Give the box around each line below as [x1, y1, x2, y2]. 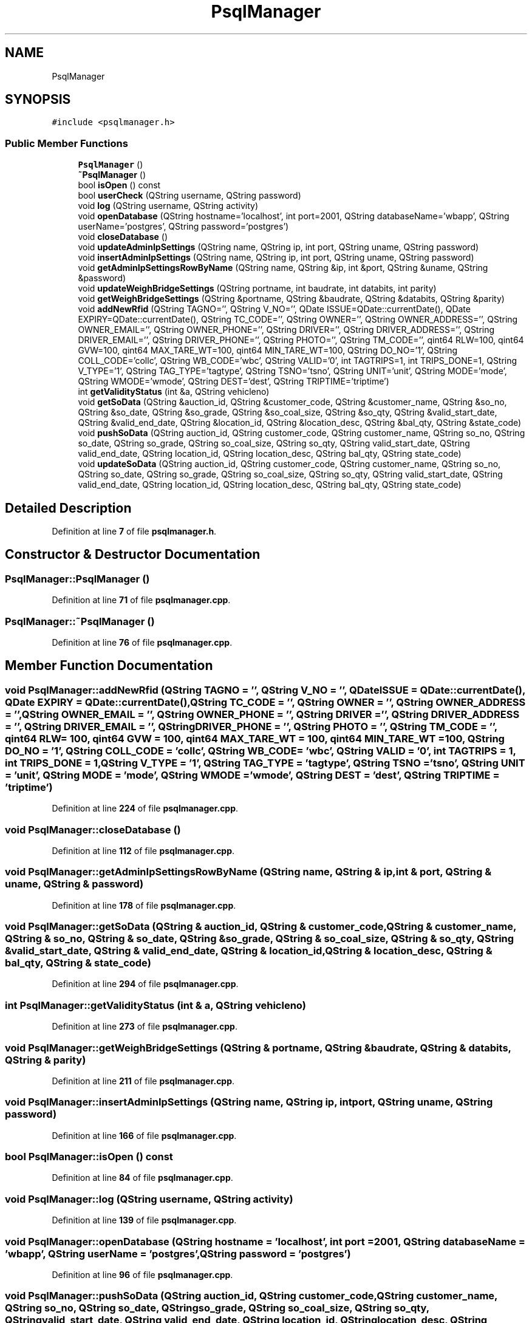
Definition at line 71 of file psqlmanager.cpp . [52, 595, 231, 606]
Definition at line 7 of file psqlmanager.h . [52, 526, 217, 537]
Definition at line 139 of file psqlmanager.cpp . [52, 1215, 237, 1226]
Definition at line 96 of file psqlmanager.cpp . [52, 1269, 233, 1280]
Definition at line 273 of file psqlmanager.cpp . [52, 1021, 237, 1032]
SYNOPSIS [5, 92, 71, 108]
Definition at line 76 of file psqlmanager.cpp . [52, 637, 233, 648]
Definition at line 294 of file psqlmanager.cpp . [52, 979, 239, 990]
